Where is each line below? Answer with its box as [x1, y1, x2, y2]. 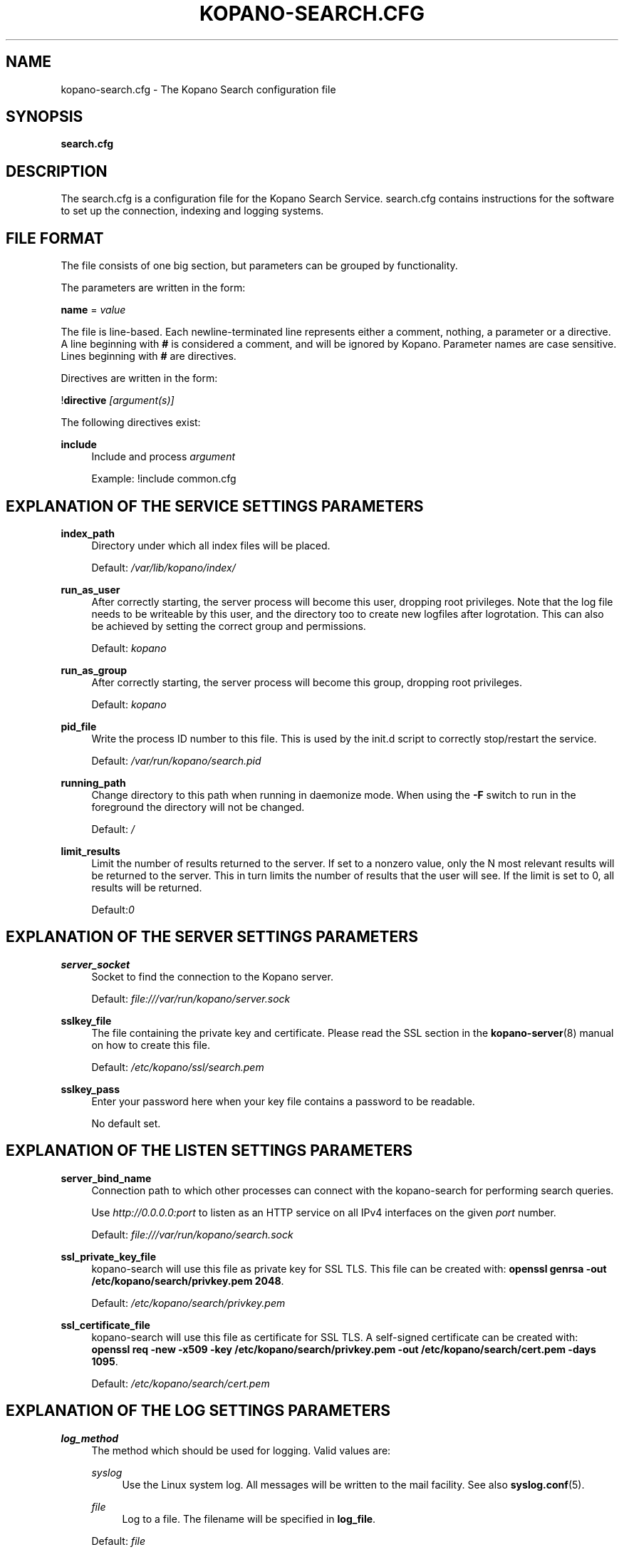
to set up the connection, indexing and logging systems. [61, 205, 324, 217]
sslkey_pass [61, 1082, 120, 1095]
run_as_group [61, 663, 128, 676]
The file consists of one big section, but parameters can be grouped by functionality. [61, 259, 458, 272]
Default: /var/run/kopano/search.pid [91, 754, 261, 767]
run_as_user [61, 583, 120, 596]
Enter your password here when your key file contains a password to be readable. [91, 1095, 475, 1107]
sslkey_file [61, 1014, 112, 1027]
